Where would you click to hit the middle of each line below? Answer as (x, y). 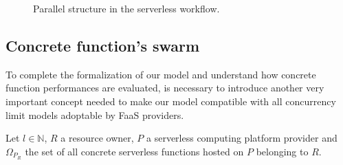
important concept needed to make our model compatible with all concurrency (171, 101)
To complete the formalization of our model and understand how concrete (161, 74)
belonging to (282, 151)
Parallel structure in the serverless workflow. (126, 8)
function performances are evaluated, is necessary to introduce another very (165, 88)
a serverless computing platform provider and (242, 138)
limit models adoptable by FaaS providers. (95, 114)
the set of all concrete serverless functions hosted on (134, 151)
